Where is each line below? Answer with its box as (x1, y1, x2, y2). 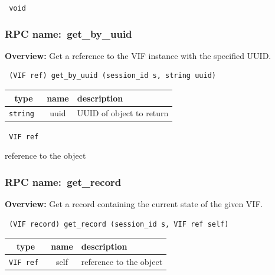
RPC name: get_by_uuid (5, 26, 132, 41)
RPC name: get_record (5, 174, 122, 189)
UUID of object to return (77, 107, 169, 119)
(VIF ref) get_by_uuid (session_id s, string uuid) (9, 71, 216, 80)
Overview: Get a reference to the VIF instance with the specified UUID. (5, 49, 271, 61)
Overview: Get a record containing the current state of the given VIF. (5, 198, 263, 210)
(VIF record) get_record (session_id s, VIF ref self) (9, 220, 229, 228)
